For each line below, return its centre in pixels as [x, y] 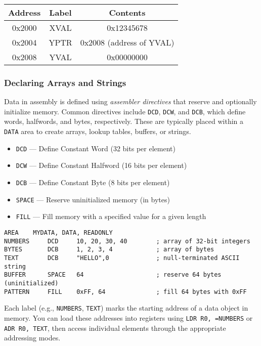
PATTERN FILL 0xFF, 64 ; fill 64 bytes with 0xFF [125, 292]
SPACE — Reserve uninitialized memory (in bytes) [93, 199]
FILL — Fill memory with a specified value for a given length [111, 216]
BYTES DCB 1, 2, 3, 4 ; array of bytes [109, 250]
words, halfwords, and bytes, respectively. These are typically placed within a [124, 121]
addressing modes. [32, 338]
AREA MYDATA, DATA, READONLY [58, 233]
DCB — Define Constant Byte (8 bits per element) [93, 182]
